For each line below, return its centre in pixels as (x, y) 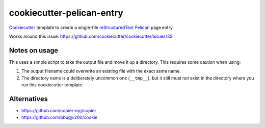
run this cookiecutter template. (52, 85)
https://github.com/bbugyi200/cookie (59, 117)
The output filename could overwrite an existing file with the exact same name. (101, 71)
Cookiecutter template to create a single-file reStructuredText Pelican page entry (91, 27)
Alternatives (28, 99)
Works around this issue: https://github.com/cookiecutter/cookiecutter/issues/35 (91, 36)
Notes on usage (34, 50)
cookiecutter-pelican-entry (66, 13)
